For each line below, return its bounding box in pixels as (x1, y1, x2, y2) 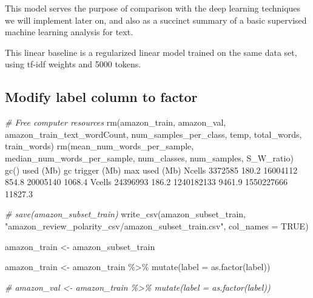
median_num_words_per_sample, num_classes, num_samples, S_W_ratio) (5, 151, 294, 164)
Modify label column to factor (5, 87, 198, 106)
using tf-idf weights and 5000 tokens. (5, 58, 141, 70)
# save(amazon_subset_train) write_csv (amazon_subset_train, (5, 208, 246, 220)
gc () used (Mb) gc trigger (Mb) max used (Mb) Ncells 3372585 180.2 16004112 (5, 163, 298, 176)
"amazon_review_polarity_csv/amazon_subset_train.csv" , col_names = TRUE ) (5, 219, 309, 232)
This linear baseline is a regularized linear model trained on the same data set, (5, 46, 297, 58)
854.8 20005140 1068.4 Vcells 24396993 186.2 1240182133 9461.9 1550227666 (5, 175, 288, 188)
